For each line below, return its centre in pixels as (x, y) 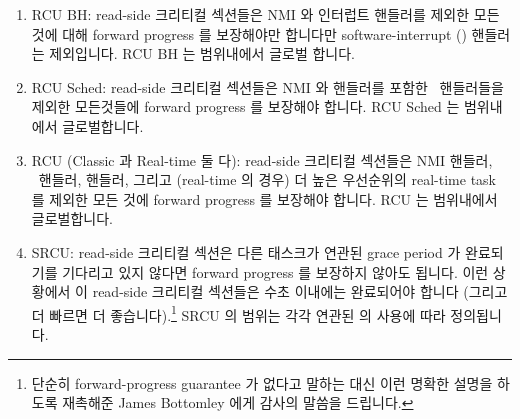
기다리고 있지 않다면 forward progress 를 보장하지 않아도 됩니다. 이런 (275, 271)
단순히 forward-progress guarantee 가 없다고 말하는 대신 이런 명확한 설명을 (262, 382)
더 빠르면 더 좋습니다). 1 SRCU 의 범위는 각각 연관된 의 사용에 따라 (238, 313)
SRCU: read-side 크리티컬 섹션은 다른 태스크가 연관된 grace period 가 (246, 251)
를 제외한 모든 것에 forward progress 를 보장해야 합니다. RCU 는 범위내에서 (264, 198)
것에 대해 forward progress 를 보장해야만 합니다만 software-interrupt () (249, 33)
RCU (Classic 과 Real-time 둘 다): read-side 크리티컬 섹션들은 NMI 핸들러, (262, 159)
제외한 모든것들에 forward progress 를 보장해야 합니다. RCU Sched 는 (245, 106)
